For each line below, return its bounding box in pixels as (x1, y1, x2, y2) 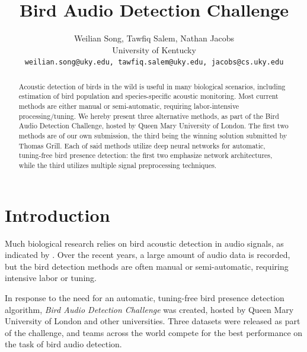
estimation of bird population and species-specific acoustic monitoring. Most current (18, 91, 279, 101)
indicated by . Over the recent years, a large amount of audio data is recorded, (5, 248, 290, 261)
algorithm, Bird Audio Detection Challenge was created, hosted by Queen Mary (5, 303, 294, 315)
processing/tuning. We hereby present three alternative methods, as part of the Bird (18, 111, 279, 121)
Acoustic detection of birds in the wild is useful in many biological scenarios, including (18, 81, 286, 91)
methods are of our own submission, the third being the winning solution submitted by (18, 131, 287, 141)
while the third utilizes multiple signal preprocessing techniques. (18, 160, 217, 170)
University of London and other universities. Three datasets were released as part (5, 315, 300, 327)
